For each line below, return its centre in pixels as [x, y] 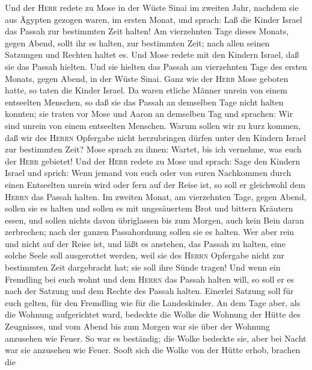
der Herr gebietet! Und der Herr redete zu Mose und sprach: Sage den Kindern [153, 161]
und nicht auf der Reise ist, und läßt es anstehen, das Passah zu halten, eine [145, 243]
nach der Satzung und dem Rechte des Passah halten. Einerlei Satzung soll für [149, 291]
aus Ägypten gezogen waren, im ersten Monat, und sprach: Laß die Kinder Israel [154, 19]
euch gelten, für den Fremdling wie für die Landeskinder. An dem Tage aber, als [153, 302]
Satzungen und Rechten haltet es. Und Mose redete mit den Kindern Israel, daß [152, 55]
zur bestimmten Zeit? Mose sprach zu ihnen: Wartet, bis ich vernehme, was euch [153, 149]
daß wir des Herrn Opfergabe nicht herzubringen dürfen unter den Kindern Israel [155, 137]
